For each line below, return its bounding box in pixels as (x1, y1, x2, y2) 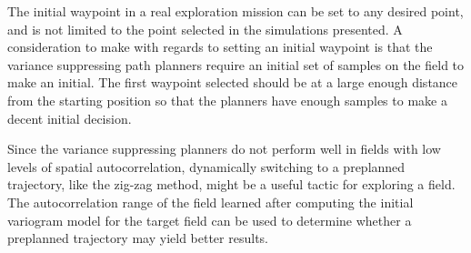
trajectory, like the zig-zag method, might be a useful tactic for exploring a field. (7, 175, 456, 194)
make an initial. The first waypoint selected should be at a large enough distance (7, 73, 458, 92)
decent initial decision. (7, 108, 132, 127)
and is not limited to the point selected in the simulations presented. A (7, 19, 403, 38)
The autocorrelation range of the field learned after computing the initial (7, 192, 414, 211)
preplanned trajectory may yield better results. (7, 228, 268, 248)
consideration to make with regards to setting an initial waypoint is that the (7, 37, 433, 56)
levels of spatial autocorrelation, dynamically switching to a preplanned (7, 157, 406, 176)
